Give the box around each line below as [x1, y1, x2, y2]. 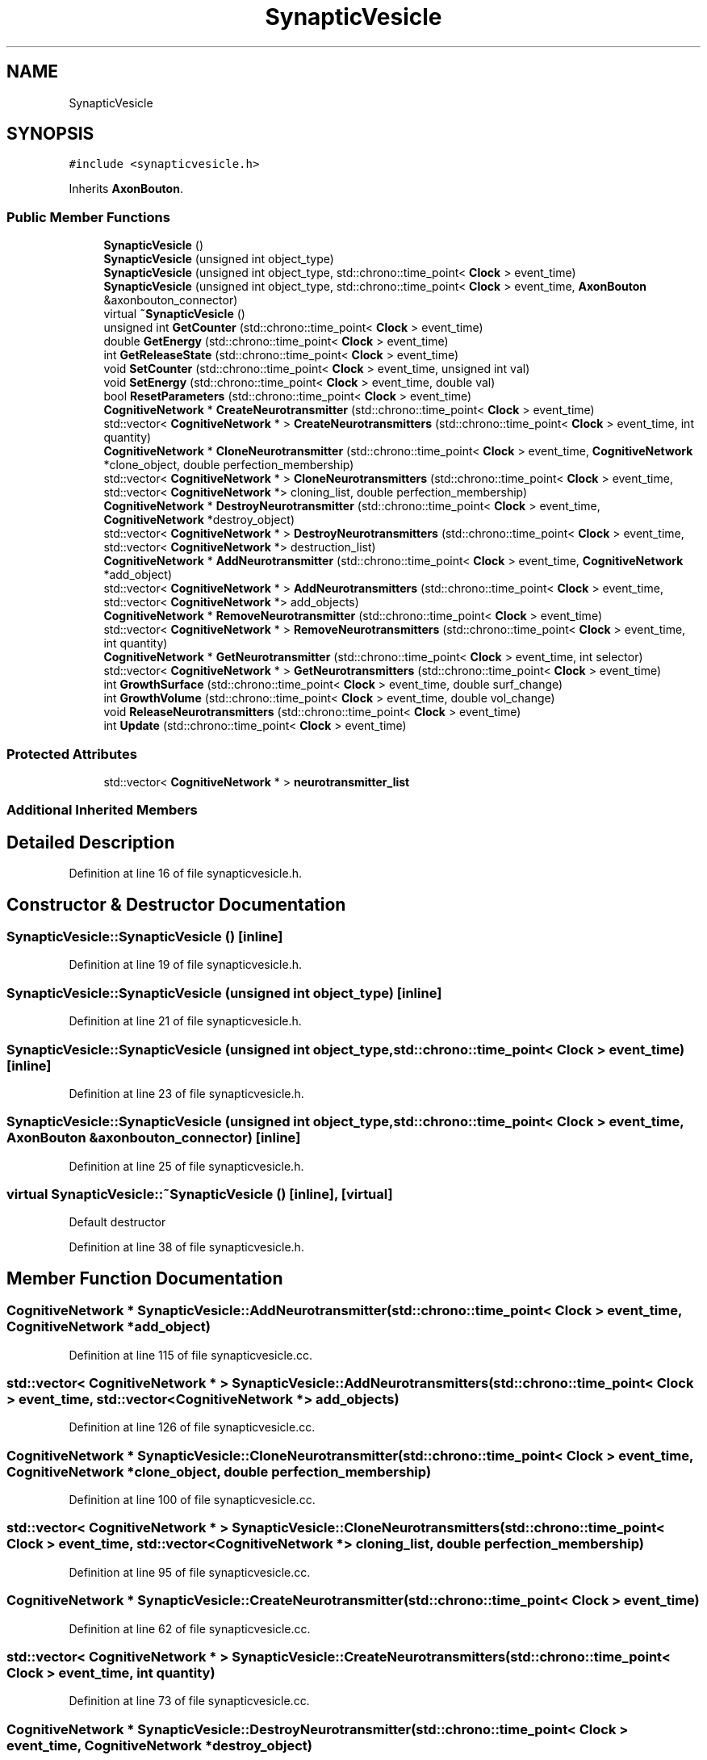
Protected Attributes [6, 745, 137, 762]
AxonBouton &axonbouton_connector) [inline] [6, 1129, 301, 1146]
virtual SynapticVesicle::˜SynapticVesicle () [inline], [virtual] [6, 1186, 393, 1202]
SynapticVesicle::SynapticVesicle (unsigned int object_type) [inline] [6, 984, 442, 1001]
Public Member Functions [6, 208, 170, 225]
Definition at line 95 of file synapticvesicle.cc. [69, 1565, 311, 1579]
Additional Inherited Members [6, 802, 198, 819]
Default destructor [69, 1215, 166, 1230]
